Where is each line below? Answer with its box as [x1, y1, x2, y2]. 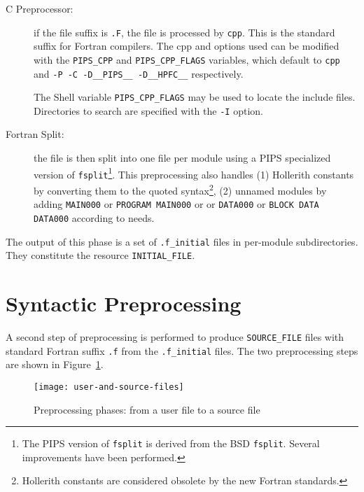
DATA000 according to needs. [34, 210, 155, 225]
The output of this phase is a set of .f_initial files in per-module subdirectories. [6, 234, 358, 248]
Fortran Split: [6, 127, 64, 141]
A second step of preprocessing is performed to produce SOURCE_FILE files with [6, 329, 344, 344]
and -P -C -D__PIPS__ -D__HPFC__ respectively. [34, 66, 244, 80]
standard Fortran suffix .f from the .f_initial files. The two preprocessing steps [6, 343, 358, 358]
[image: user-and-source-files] [34, 381, 184, 392]
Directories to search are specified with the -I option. [34, 103, 263, 118]
